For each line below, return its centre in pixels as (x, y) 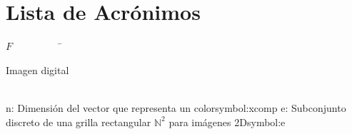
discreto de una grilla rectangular (79, 122)
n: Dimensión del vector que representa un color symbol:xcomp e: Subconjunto (176, 107)
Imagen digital (37, 69)
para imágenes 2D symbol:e (227, 122)
